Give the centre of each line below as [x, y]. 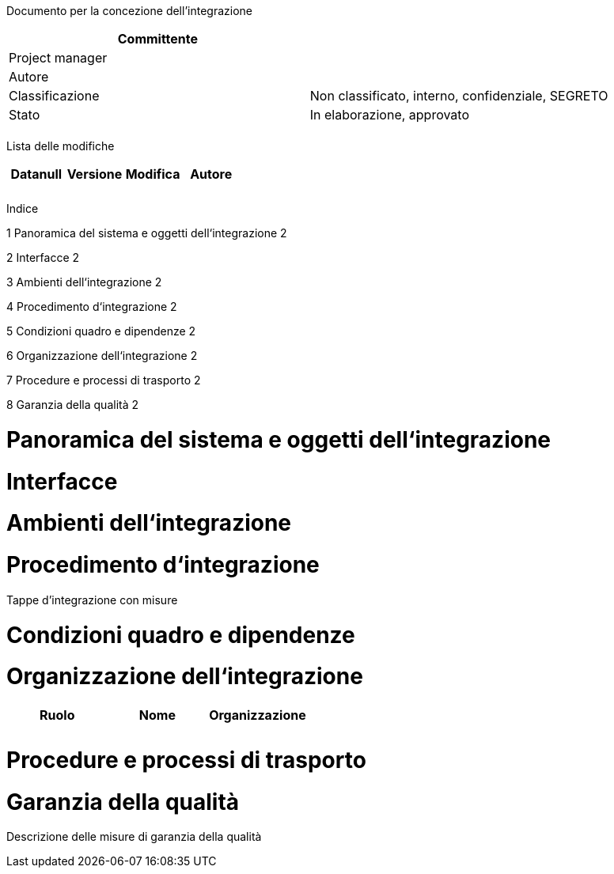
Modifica [153, 174]
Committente [158, 39]
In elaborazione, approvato [389, 115]
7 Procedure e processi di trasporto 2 [104, 380]
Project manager [58, 58]
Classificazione [54, 96]
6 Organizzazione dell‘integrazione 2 [102, 356]
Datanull [36, 174]
